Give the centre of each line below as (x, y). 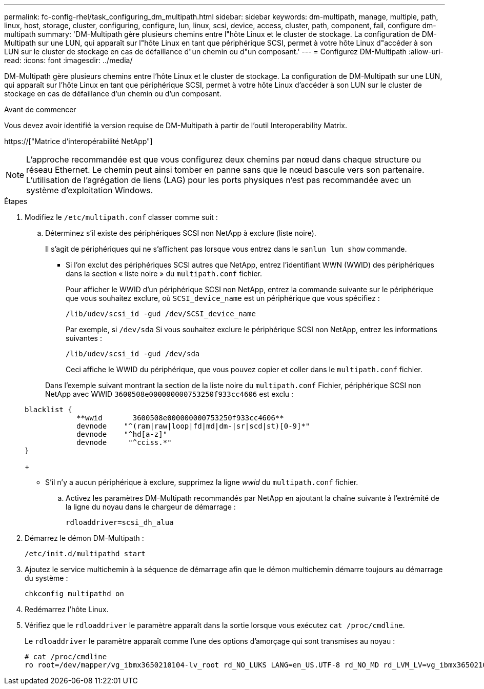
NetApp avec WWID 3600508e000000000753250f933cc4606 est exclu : (169, 394)
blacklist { (48, 410)
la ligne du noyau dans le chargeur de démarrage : (151, 507)
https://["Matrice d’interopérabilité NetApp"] (78, 141)
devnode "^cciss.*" (124, 442)
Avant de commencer (40, 109)
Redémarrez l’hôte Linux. (67, 609)
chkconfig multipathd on (74, 594)
